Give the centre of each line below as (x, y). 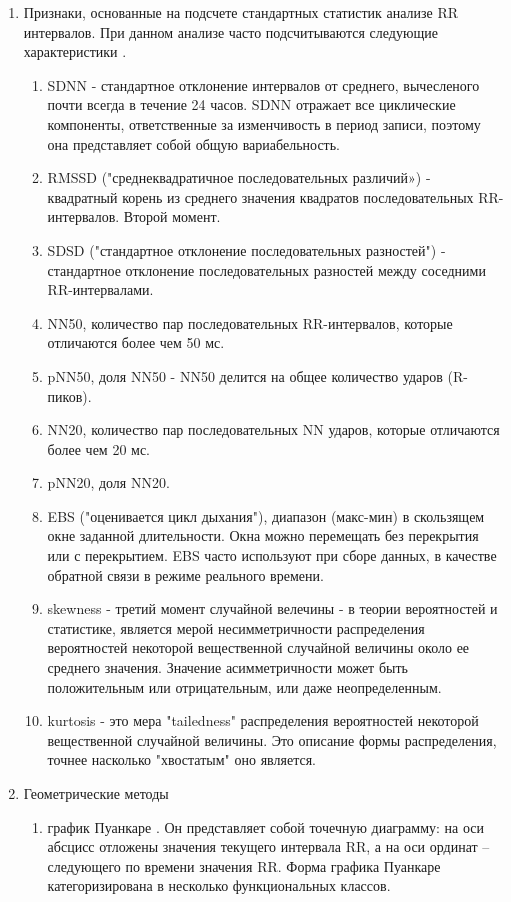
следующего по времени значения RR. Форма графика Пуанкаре (244, 865)
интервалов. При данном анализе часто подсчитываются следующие (230, 31)
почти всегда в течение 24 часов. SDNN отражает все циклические (251, 104)
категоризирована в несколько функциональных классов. (219, 885)
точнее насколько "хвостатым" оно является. (181, 759)
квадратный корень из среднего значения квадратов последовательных (260, 196)
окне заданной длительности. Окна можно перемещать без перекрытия (263, 535)
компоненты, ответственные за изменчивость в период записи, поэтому (264, 123)
